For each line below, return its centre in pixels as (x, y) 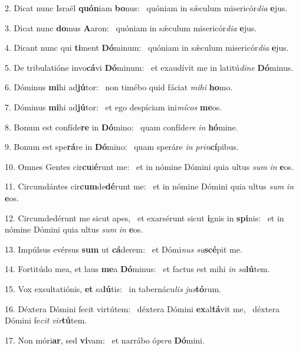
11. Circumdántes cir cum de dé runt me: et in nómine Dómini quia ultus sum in (149, 186)
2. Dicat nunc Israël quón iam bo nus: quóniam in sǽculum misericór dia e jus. (146, 8)
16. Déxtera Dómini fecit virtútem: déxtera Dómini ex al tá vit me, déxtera (142, 308)
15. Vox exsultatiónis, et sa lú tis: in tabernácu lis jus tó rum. (113, 288)
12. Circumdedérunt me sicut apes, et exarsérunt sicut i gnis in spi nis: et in (144, 217)
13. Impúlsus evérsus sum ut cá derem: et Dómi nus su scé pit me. (124, 249)
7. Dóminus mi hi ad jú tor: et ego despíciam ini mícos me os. (114, 107)
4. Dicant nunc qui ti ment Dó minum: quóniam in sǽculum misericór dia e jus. (147, 48)
